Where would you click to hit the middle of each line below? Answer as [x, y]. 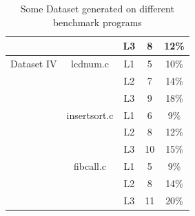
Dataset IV [34, 64]
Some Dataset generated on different [97, 8]
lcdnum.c [90, 64]
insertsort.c [90, 115]
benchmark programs [97, 22]
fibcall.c [90, 166]
